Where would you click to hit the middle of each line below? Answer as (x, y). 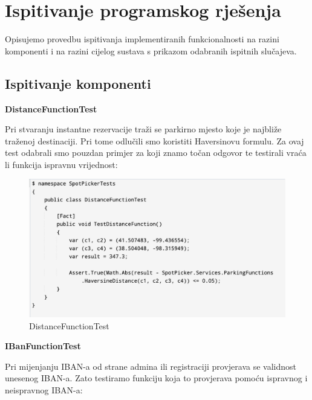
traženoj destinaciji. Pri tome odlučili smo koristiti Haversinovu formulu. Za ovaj (154, 140)
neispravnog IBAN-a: (44, 390)
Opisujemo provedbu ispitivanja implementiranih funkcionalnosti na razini (142, 39)
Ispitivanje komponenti (78, 83)
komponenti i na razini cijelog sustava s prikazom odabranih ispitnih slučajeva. (151, 50)
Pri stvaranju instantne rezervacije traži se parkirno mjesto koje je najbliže (143, 129)
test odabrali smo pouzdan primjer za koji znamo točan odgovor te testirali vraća (156, 153)
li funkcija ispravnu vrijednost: (61, 164)
